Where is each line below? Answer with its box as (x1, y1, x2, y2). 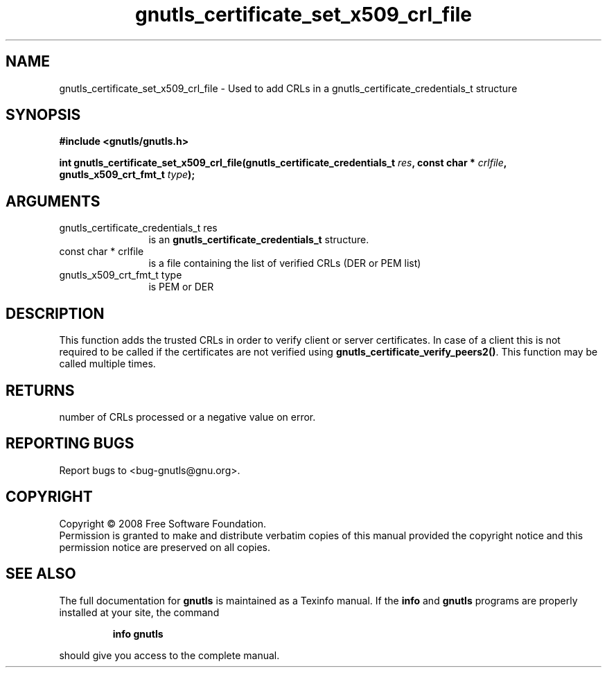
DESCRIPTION (6, 304, 105, 322)
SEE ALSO (6, 565, 76, 583)
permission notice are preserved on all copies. (59, 541, 270, 553)
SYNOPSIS (6, 106, 81, 124)
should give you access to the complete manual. (59, 649, 280, 661)
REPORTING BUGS (6, 435, 134, 453)
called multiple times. (59, 358, 156, 370)
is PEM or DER (148, 281, 214, 293)
